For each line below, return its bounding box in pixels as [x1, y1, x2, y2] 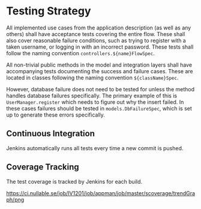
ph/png [6, 196, 25, 203]
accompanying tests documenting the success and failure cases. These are [6, 67, 193, 74]
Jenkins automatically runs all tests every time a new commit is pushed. [6, 144, 184, 151]
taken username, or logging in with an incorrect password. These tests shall [6, 43, 194, 50]
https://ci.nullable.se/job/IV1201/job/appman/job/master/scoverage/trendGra [6, 189, 196, 196]
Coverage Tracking [6, 162, 79, 172]
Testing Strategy [6, 4, 91, 18]
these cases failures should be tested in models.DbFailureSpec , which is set [6, 104, 192, 112]
